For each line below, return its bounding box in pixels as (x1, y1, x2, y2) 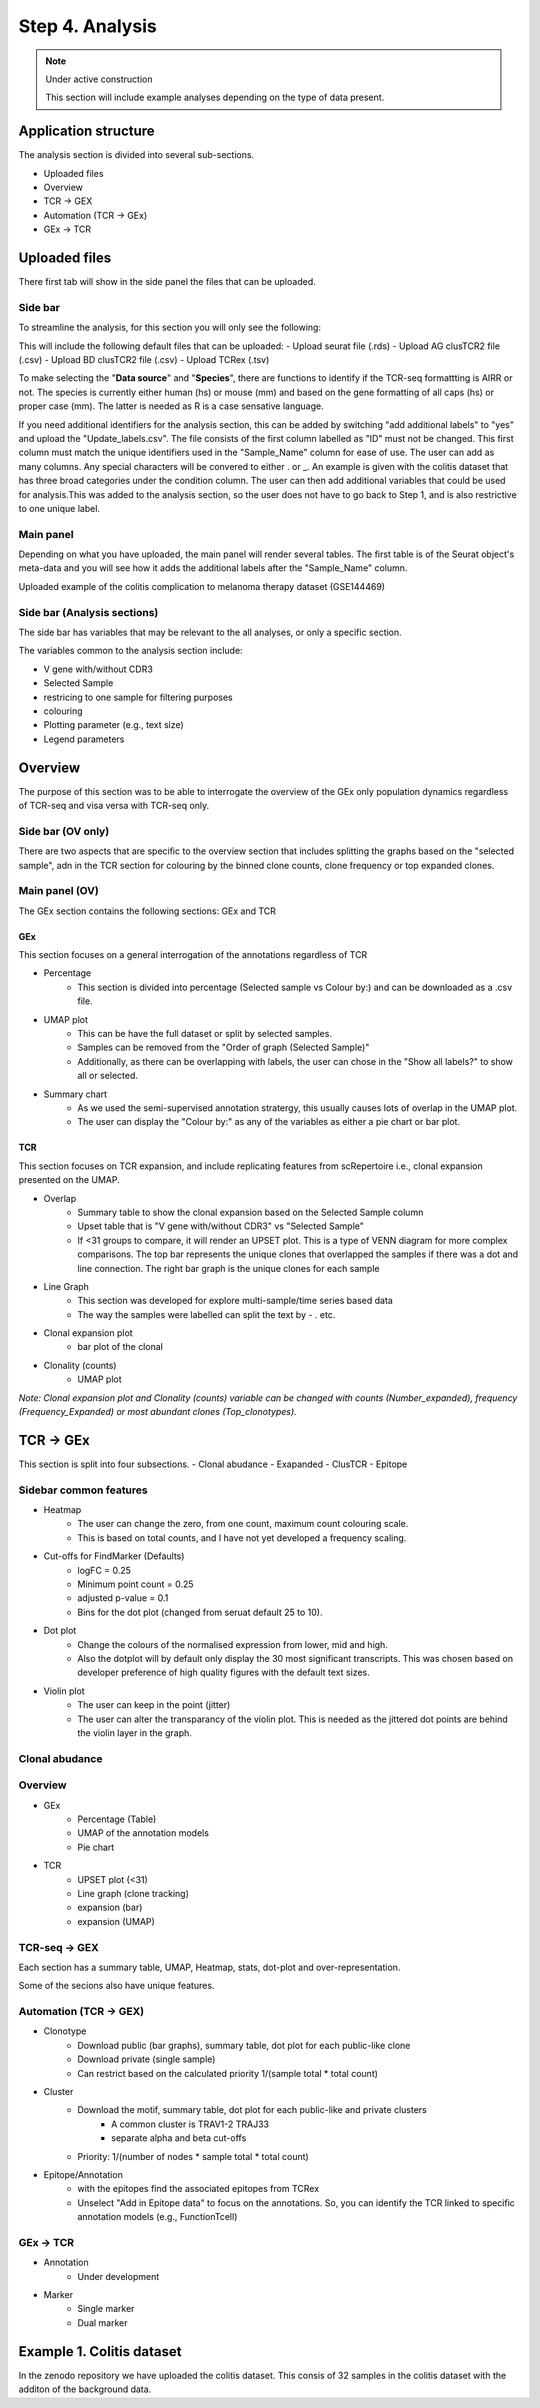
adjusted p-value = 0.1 (77, 1592, 169, 1604)
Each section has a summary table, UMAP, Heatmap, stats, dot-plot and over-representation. (18, 1961, 401, 1973)
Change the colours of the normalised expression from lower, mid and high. (77, 1638, 389, 1650)
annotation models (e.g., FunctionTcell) (77, 2211, 238, 2223)
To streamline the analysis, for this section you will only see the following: (18, 321, 322, 334)
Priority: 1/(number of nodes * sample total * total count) (77, 2150, 309, 2162)
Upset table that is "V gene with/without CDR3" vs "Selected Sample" (77, 1220, 364, 1232)
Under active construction (45, 73, 153, 85)
